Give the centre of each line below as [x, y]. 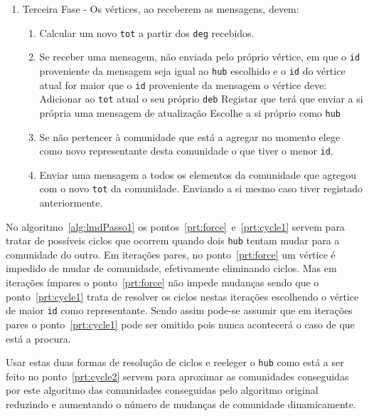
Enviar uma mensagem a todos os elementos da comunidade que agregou [198, 174]
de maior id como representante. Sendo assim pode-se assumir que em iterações [179, 310]
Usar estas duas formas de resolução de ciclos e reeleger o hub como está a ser [175, 362]
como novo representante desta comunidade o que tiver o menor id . [186, 151]
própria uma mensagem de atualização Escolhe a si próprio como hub [190, 112]
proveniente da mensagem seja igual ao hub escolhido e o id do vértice [192, 70]
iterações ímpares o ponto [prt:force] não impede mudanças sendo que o [162, 282]
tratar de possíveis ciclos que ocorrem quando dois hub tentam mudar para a [173, 240]
